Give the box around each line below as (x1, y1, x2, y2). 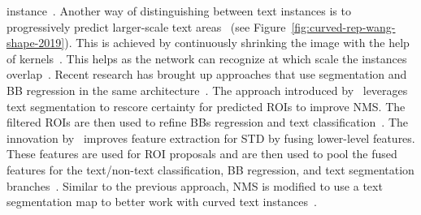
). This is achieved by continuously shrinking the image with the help (64, 34, 410, 51)
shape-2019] (7, 34, 65, 51)
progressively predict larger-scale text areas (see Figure (7, 18, 286, 35)
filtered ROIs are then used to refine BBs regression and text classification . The (7, 114, 409, 131)
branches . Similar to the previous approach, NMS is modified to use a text (7, 177, 383, 194)
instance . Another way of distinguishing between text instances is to (7, 2, 351, 19)
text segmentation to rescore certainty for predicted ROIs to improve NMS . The (7, 97, 406, 114)
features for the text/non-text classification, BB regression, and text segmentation (7, 161, 414, 178)
